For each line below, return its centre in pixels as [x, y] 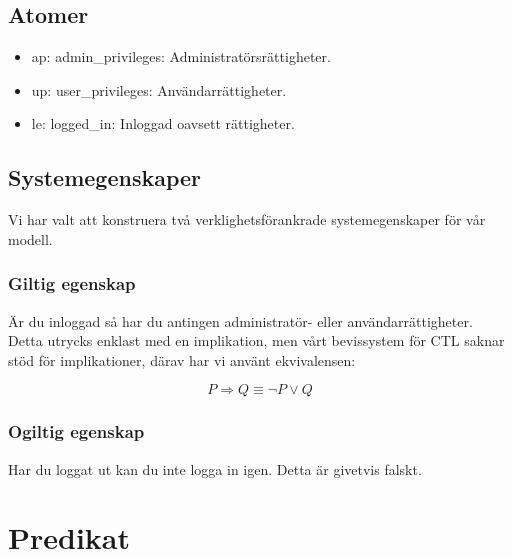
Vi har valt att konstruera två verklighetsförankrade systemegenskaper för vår [247, 219]
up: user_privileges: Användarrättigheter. [159, 89]
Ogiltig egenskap [76, 431]
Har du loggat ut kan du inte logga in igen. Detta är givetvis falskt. [215, 468]
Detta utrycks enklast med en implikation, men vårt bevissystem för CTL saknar [256, 340]
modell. [30, 238]
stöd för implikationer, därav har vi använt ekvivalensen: [182, 359]
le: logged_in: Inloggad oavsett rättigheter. [163, 123]
